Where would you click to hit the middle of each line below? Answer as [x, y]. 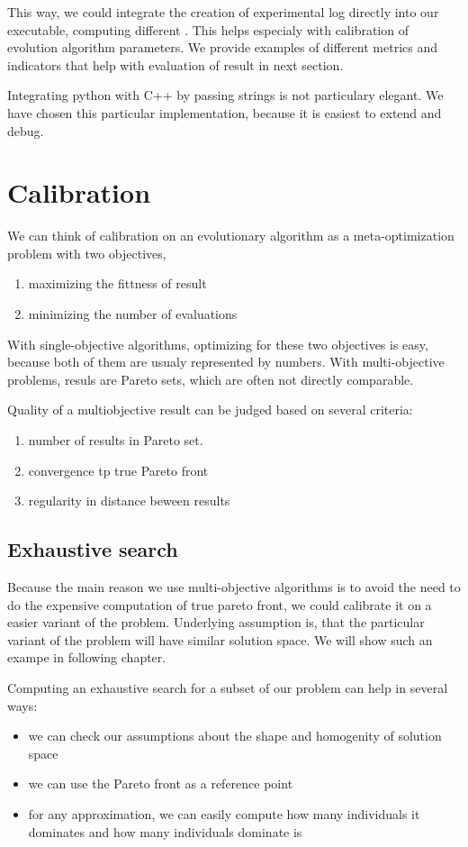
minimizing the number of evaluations [133, 314]
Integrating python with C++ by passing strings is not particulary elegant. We [225, 95]
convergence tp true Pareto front [118, 470]
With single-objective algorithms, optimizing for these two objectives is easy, [218, 344]
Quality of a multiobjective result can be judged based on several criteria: [210, 410]
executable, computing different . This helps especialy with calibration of [208, 29]
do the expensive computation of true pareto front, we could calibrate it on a [220, 604]
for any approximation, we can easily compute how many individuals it [224, 813]
